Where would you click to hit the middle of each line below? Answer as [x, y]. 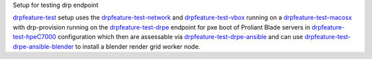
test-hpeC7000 [34, 37]
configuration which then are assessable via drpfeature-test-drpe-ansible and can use [180, 37]
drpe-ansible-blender [43, 46]
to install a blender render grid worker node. [138, 46]
